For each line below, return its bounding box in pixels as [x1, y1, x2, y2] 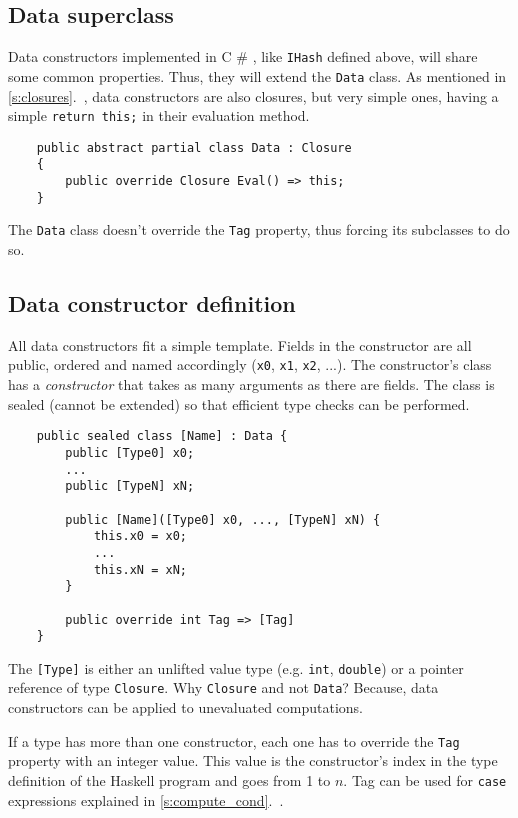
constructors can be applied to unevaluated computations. [8, 697, 363, 718]
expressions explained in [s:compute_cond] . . [8, 789, 284, 810]
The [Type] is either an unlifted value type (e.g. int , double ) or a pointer [8, 657, 464, 678]
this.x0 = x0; [93, 529, 187, 544]
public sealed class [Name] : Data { [36, 429, 288, 444]
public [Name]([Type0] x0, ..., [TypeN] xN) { [65, 512, 381, 527]
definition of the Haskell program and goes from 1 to [8, 769, 331, 790]
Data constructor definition [8, 288, 296, 319]
